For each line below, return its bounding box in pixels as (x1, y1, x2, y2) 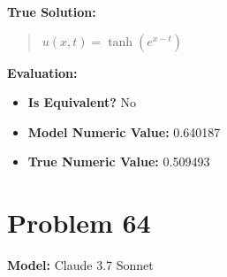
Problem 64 (7, 204, 151, 241)
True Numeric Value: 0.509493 (27, 152, 210, 171)
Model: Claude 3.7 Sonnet (7, 256, 154, 274)
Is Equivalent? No (27, 93, 136, 112)
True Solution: (7, 3, 96, 20)
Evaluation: (7, 63, 78, 81)
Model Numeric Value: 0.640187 (27, 122, 221, 141)
